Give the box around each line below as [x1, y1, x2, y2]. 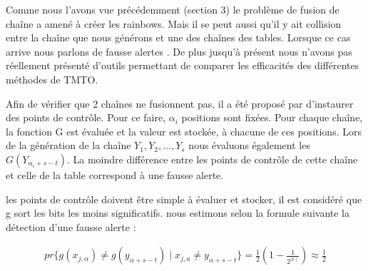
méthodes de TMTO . [6, 71, 98, 86]
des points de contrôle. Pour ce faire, [6, 110, 166, 125]
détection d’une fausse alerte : [6, 219, 136, 234]
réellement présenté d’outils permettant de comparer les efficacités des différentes [6, 58, 359, 73]
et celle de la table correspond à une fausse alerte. [6, 167, 224, 182]
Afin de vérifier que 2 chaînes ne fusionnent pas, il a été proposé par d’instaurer [6, 96, 354, 111]
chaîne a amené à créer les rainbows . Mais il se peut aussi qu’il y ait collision [6, 16, 342, 31]
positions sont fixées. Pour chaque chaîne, [181, 110, 363, 125]
